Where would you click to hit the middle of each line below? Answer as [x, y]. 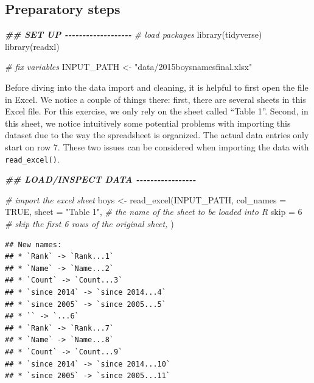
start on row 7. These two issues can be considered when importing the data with [157, 146]
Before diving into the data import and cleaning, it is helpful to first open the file [157, 87]
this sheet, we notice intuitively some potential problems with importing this [148, 123]
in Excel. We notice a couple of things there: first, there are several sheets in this [155, 99]
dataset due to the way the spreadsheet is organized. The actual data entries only [157, 135]
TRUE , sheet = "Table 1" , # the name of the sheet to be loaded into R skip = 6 [154, 212]
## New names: [33, 244]
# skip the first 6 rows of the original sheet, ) [89, 223]
